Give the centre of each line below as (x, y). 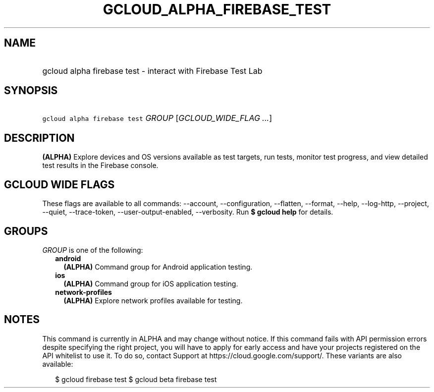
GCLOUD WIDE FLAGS (59, 184)
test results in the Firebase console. (100, 166)
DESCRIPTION (39, 138)
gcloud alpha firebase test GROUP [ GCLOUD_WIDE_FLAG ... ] (157, 118)
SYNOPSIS (31, 91)
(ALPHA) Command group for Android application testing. (158, 267)
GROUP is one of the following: (93, 250)
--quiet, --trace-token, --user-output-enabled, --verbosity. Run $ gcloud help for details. (188, 212)
